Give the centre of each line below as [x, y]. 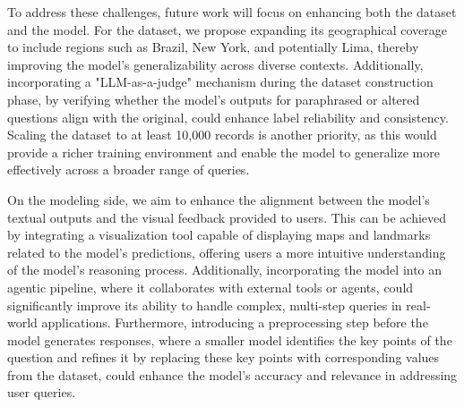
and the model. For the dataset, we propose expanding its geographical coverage [227, 29]
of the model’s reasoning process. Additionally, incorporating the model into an [225, 270]
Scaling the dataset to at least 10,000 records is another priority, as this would [222, 135]
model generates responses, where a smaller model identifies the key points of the [230, 339]
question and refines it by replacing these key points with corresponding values [223, 357]
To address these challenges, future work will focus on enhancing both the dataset [232, 12]
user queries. [42, 392]
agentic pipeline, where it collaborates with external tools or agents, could [211, 287]
